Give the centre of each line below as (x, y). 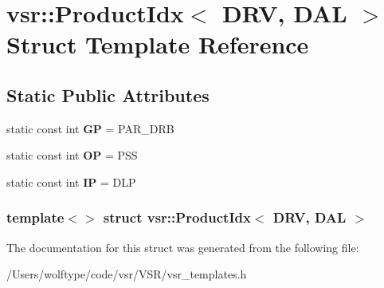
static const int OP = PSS (72, 155)
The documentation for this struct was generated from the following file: (183, 247)
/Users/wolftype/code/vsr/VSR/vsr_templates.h (127, 274)
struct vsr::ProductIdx (177, 217)
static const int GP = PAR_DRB (90, 128)
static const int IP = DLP (71, 181)
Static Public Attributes (108, 95)
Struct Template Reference (158, 44)
